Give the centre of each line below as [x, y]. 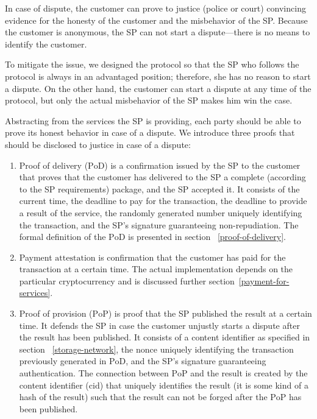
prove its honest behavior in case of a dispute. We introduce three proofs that [150, 132]
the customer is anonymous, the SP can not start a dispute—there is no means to [158, 32]
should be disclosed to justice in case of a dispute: [98, 144]
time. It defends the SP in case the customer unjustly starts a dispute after [159, 325]
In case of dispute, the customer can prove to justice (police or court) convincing [155, 8]
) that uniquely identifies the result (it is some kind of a [204, 385]
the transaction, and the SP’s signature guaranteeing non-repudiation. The [159, 224]
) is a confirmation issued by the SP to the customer [202, 165]
